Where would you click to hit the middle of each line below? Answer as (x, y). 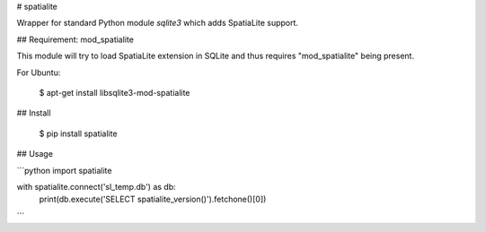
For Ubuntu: (39, 73)
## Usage (35, 154)
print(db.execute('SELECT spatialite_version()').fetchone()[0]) (153, 199)
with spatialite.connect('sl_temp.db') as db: (97, 186)
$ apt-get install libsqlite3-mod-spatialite (115, 92)
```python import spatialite (64, 170)
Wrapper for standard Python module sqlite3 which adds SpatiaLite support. (158, 23)
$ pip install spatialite (78, 133)
